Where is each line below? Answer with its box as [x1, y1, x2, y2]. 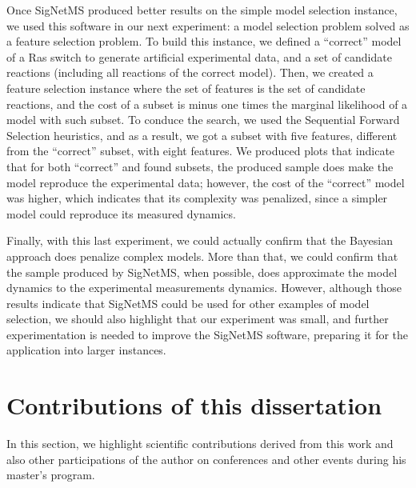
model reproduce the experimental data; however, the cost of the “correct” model [6, 174, 405, 190]
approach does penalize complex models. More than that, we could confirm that [6, 247, 398, 264]
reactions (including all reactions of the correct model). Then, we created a [6, 64, 374, 81]
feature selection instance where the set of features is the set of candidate [6, 79, 366, 96]
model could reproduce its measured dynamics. [6, 205, 236, 222]
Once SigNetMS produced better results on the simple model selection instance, [6, 2, 398, 18]
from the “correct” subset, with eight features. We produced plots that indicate [6, 142, 395, 159]
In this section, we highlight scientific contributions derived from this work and [6, 435, 394, 452]
